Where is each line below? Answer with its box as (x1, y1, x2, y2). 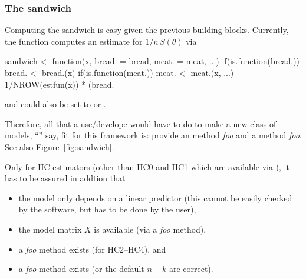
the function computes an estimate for (5, 35, 143, 47)
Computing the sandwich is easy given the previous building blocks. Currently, (5, 24, 289, 36)
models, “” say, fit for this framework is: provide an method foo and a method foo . (5, 129, 302, 141)
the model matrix (18, 222, 82, 235)
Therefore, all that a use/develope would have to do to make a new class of (5, 117, 277, 129)
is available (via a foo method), (94, 222, 206, 235)
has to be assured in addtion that (5, 172, 126, 184)
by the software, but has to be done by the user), (18, 203, 196, 215)
